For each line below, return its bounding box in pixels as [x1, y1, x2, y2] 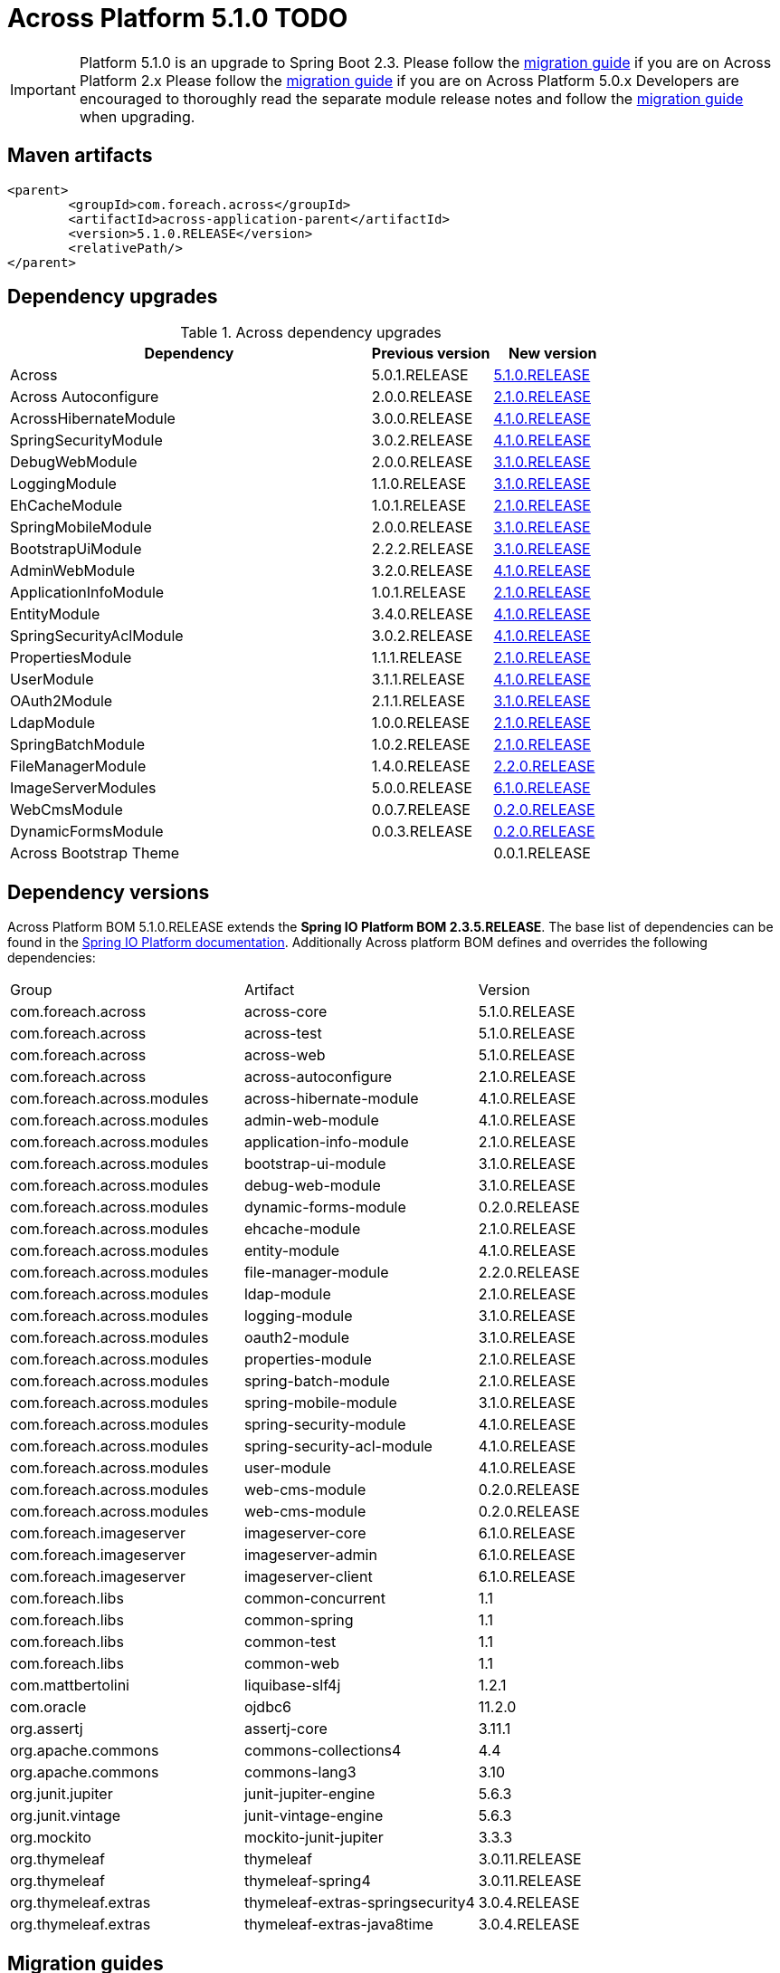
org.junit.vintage [10, 1806, 121, 1825]
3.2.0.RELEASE [371, 561, 473, 580]
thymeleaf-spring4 [243, 1872, 371, 1891]
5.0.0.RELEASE [371, 779, 472, 798]
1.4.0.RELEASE [371, 757, 471, 776]
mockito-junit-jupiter [243, 1828, 384, 1847]
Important [10, 80, 76, 99]
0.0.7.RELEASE [371, 800, 471, 819]
